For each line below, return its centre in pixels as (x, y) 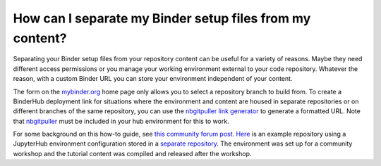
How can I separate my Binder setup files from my (162, 18)
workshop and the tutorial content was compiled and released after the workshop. (132, 153)
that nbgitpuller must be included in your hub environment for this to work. (121, 121)
